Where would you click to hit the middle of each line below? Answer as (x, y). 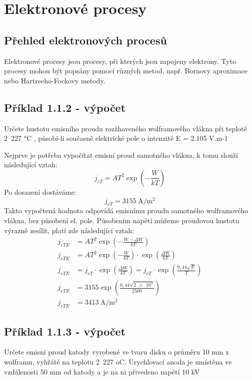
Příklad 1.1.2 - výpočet (65, 107)
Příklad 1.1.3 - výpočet (65, 331)
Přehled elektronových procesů (85, 40)
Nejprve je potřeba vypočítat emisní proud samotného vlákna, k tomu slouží (121, 155)
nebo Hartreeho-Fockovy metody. (55, 80)
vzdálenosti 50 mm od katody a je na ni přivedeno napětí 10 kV (102, 371)
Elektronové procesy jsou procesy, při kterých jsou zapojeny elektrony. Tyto (120, 61)
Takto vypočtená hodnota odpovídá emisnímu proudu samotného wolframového (126, 210)
